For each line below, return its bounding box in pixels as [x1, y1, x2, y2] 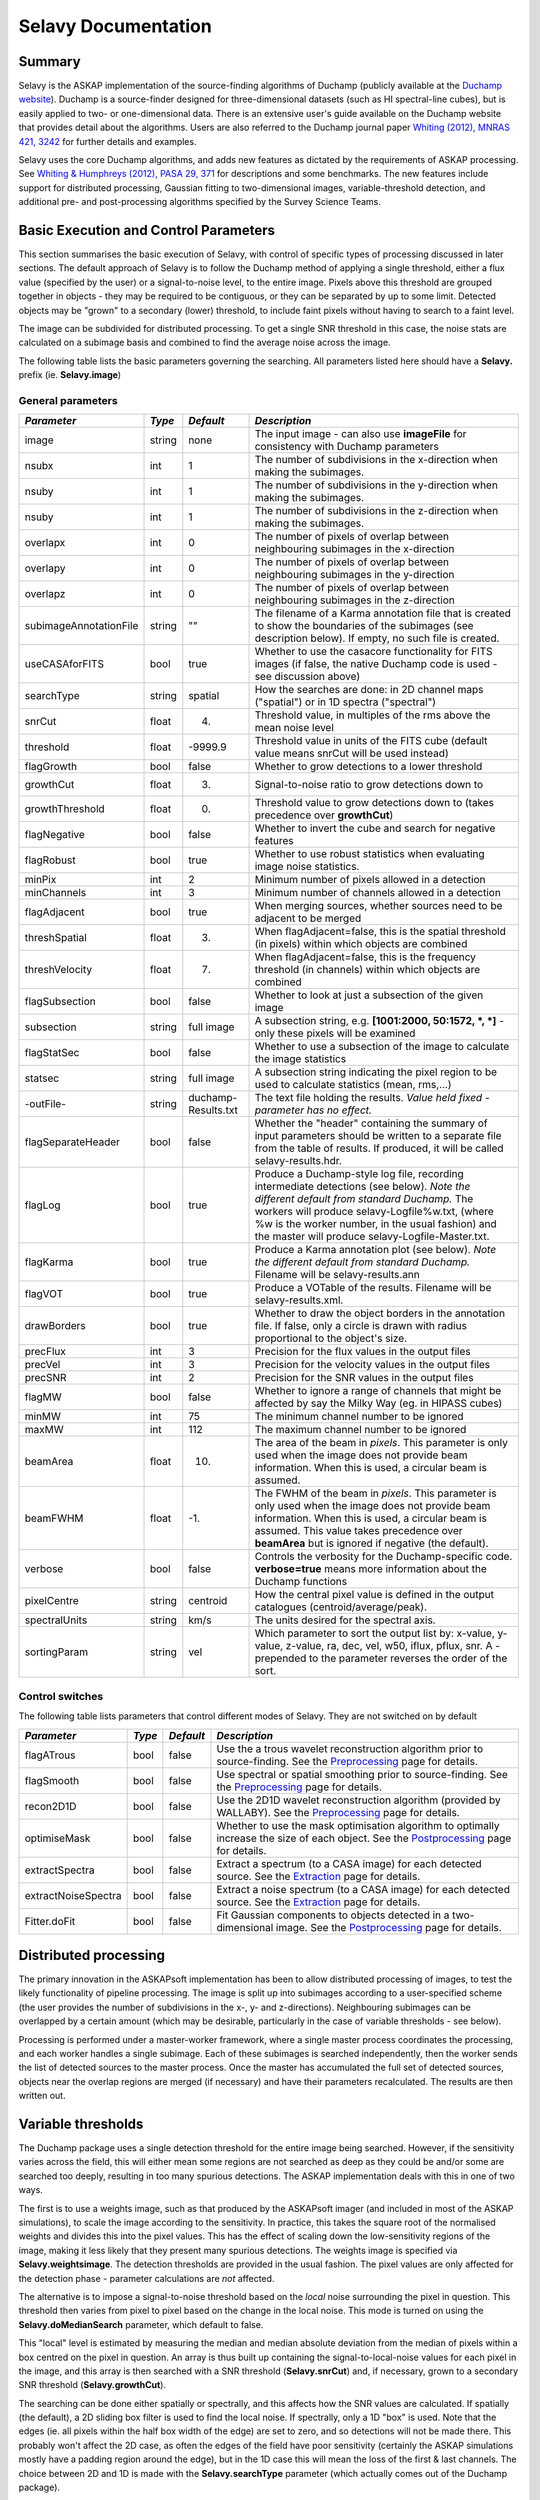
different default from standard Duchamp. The [254, 1192, 474, 1206]
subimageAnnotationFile [24, 619, 139, 633]
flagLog [24, 1198, 61, 1212]
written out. [18, 2090, 66, 2102]
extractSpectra [24, 1863, 95, 1877]
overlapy [24, 561, 66, 575]
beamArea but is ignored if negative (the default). [254, 1536, 489, 1550]
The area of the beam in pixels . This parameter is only [254, 1436, 509, 1450]
